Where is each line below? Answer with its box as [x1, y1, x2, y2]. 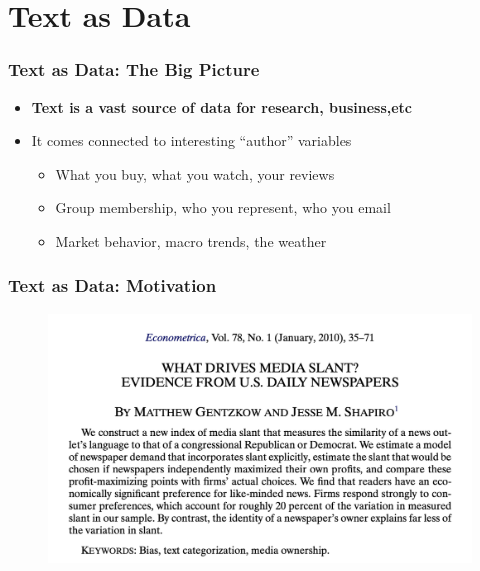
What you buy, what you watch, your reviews [55, 163, 335, 184]
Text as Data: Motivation [8, 273, 217, 298]
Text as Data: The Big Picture [8, 57, 260, 82]
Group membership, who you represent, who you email [55, 197, 391, 218]
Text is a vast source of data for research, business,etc [31, 96, 413, 117]
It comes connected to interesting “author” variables [31, 130, 352, 151]
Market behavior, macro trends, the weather [55, 230, 327, 251]
